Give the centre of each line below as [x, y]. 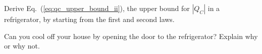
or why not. [22, 46]
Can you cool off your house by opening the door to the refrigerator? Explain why [131, 36]
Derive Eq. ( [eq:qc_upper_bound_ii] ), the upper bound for [97, 8]
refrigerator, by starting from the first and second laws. [89, 19]
